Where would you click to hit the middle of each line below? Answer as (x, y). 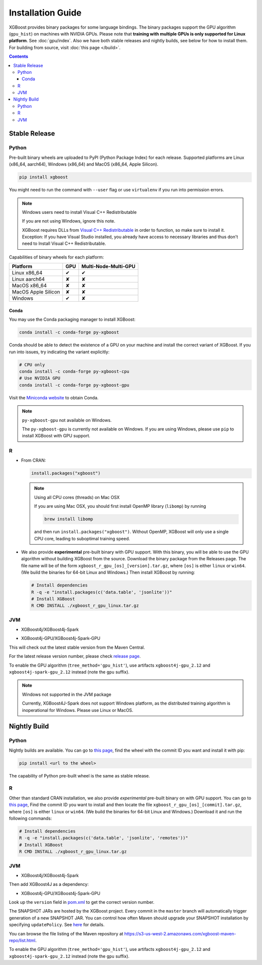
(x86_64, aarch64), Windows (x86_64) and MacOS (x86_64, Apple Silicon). (84, 164)
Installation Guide (45, 13)
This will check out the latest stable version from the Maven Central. (77, 647)
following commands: (30, 818)
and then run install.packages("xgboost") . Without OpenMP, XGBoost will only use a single (131, 532)
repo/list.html (22, 940)
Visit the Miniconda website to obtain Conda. (54, 397)
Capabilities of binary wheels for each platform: (57, 257)
